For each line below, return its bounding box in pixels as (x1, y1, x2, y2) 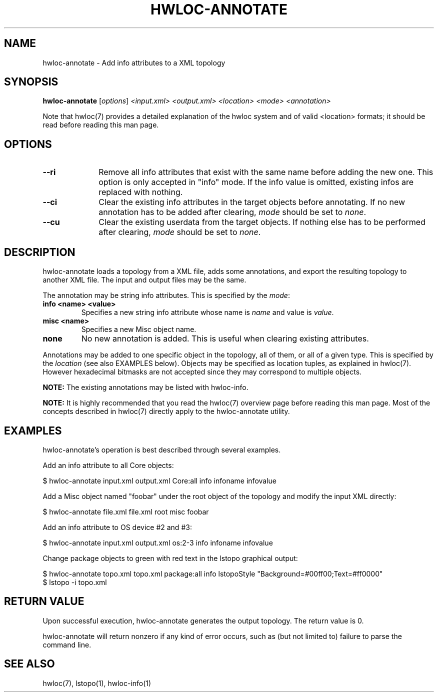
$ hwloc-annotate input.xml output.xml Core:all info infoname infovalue (42, 476, 277, 485)
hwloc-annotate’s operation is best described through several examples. (42, 445, 281, 454)
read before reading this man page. (42, 120, 159, 129)
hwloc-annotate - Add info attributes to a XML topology (42, 58, 225, 67)
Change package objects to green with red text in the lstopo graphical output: (42, 553, 298, 562)
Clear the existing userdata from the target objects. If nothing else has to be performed (98, 217, 425, 227)
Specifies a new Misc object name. (81, 325, 196, 334)
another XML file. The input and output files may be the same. (42, 275, 246, 284)
